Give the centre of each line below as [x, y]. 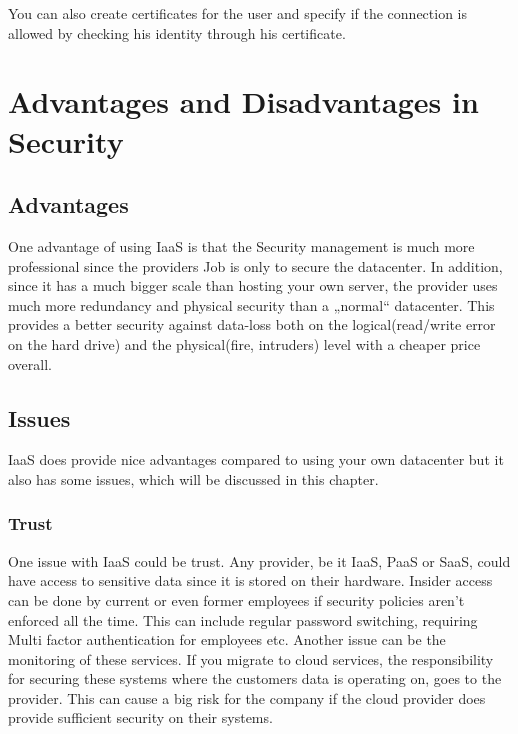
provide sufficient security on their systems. [140, 717]
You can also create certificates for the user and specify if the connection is [238, 13]
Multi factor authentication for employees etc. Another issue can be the [227, 639]
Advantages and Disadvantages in [243, 101]
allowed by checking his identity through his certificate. [177, 32]
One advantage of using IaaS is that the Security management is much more [241, 245]
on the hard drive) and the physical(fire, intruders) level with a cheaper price [244, 343]
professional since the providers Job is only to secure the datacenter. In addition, [255, 265]
